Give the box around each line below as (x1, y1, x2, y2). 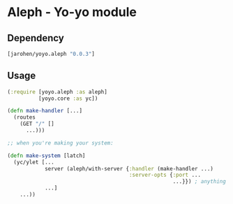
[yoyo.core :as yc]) (38, 95, 98, 102)
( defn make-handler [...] (7, 108, 82, 115)
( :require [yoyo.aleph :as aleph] (7, 88, 108, 95)
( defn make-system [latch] (7, 152, 86, 159)
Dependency (7, 32, 64, 44)
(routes (13, 114, 36, 121)
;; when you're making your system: (7, 139, 114, 147)
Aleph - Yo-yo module (7, 4, 137, 20)
